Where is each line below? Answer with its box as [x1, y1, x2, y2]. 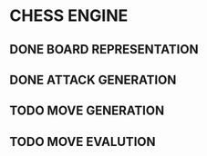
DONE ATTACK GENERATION [9, 72, 177, 87]
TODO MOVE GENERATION [9, 103, 165, 119]
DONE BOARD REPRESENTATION [9, 42, 199, 57]
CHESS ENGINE [9, 5, 129, 26]
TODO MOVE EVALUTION [9, 133, 156, 150]
